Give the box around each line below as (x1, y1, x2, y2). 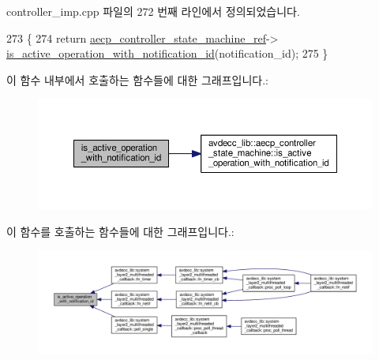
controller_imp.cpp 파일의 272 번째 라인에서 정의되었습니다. (6, 3, 300, 19)
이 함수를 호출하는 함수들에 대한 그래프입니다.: (6, 223, 235, 239)
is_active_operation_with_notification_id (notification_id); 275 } (6, 45, 328, 62)
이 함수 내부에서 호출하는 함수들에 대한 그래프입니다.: (6, 71, 268, 88)
